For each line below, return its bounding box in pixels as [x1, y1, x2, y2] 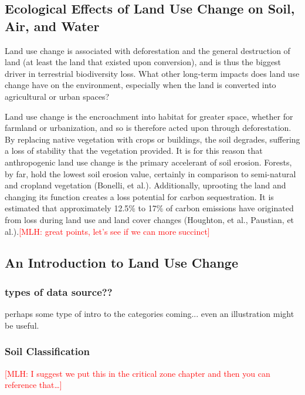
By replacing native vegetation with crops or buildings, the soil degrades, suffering [5, 133, 300, 145]
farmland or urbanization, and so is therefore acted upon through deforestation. [5, 121, 292, 134]
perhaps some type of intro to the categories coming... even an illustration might [5, 308, 294, 320]
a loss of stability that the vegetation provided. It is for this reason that [5, 144, 263, 157]
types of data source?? [5, 284, 113, 299]
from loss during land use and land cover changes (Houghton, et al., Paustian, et [5, 213, 294, 225]
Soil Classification [5, 344, 90, 359]
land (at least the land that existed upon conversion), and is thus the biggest [5, 56, 282, 68]
